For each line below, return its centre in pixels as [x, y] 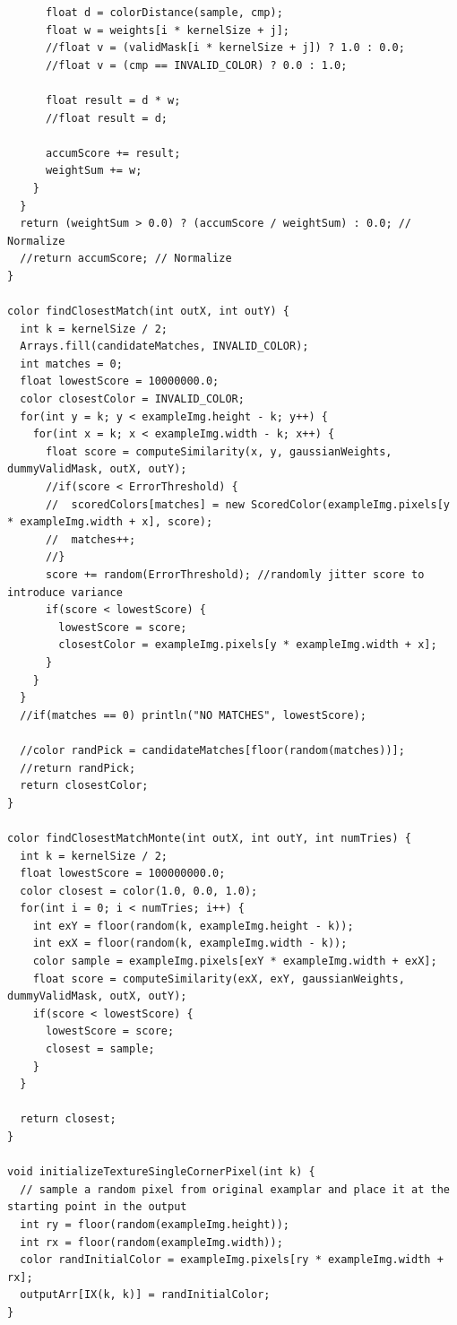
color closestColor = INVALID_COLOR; [132, 399]
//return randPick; [78, 768]
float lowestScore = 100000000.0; [123, 874]
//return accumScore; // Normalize [126, 259]
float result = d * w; [113, 100]
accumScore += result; [113, 153]
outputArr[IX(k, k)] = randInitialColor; [145, 1295]
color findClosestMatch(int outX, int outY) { [148, 312]
